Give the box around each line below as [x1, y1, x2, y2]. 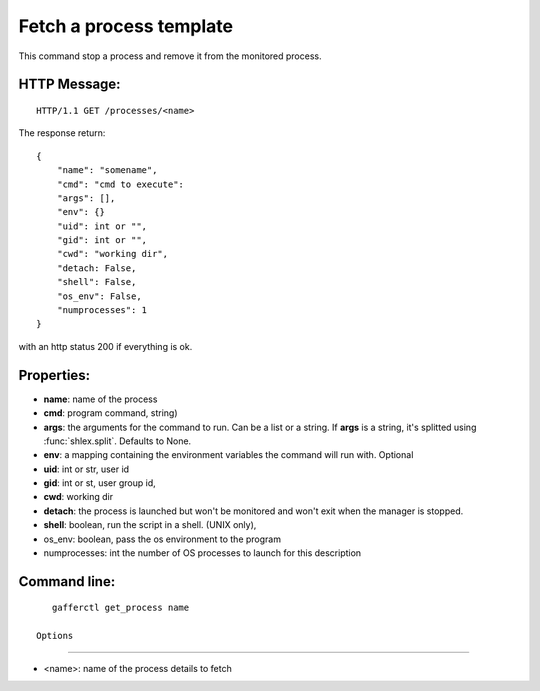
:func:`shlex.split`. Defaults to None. [43, 435, 192, 447]
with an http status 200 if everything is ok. [18, 340, 193, 352]
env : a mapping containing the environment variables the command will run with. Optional [43, 449, 414, 461]
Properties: [18, 366, 90, 384]
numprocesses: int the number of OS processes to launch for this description [43, 547, 362, 559]
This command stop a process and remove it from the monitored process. [18, 50, 322, 62]
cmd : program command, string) [43, 407, 179, 419]
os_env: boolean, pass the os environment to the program [43, 533, 282, 545]
